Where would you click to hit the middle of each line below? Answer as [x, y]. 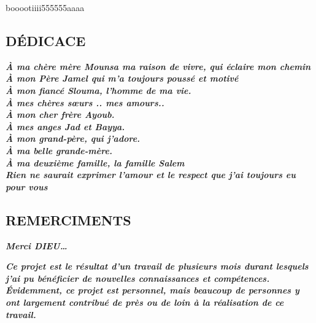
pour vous [27, 186]
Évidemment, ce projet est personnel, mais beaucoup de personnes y [152, 290]
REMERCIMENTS [68, 220]
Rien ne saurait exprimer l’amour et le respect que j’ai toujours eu [151, 175]
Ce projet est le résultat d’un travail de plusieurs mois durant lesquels [157, 266]
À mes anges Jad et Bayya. [65, 126]
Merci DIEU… [37, 245]
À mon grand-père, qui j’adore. [73, 138]
